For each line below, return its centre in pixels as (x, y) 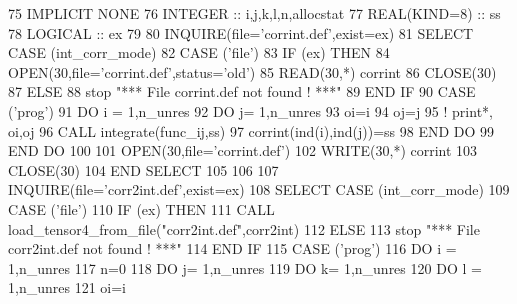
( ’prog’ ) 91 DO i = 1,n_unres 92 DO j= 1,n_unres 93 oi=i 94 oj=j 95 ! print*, (250, 110)
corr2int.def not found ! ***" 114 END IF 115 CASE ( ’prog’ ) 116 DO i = (232, 248)
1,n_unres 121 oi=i (67, 287)
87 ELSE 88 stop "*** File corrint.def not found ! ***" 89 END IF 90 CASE (242, 91)
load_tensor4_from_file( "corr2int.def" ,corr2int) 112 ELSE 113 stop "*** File (244, 228)
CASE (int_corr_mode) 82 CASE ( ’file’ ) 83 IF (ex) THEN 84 (199, 52)
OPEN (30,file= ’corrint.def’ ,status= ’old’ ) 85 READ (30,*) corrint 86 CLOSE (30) (252, 71)
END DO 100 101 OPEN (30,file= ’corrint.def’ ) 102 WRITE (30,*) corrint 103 (243, 150)
